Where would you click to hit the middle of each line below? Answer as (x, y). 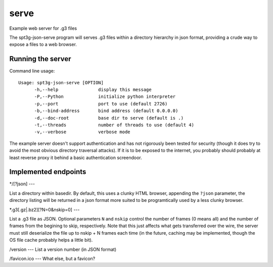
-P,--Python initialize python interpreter (105, 97)
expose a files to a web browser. (43, 44)
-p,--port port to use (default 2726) (101, 104)
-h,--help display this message (93, 90)
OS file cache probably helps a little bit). (51, 240)
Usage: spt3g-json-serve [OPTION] (61, 83)
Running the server (40, 59)
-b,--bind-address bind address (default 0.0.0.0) (106, 111)
